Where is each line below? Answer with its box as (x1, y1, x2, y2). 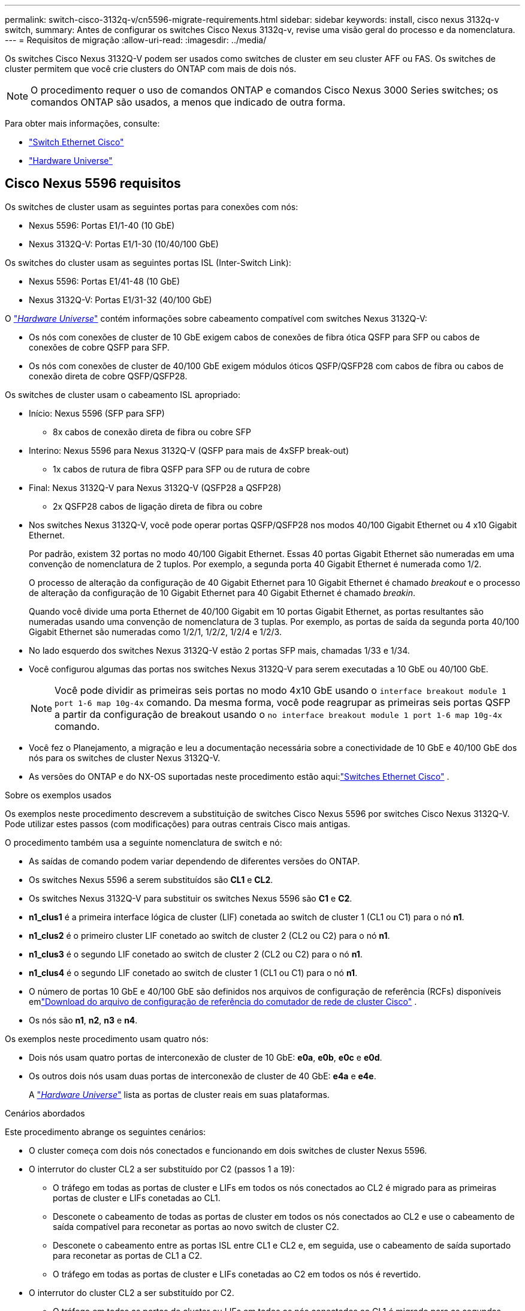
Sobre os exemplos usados (5, 789, 111, 800)
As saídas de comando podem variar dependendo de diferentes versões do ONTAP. (29, 855, 360, 866)
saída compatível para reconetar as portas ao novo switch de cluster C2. (53, 1221, 339, 1232)
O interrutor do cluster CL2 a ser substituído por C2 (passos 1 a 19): (29, 1163, 295, 1174)
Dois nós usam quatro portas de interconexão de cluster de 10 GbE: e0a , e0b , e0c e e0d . (29, 1052, 382, 1062)
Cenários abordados (5, 1108, 85, 1118)
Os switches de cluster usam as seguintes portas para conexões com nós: (5, 201, 298, 212)
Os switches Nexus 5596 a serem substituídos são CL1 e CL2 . (29, 874, 273, 885)
